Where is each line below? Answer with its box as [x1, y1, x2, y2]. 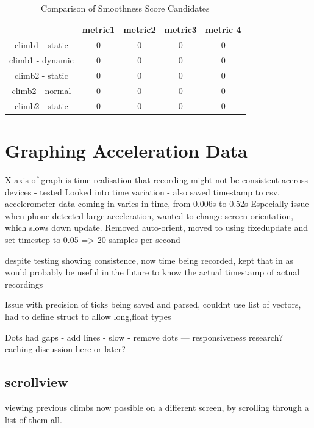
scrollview [5, 372, 68, 391]
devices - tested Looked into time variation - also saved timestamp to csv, [5, 185, 280, 198]
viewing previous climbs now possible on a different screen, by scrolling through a [5, 401, 309, 413]
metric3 [164, 23, 197, 35]
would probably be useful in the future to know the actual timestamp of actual [5, 266, 300, 278]
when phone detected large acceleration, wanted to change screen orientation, [5, 209, 294, 222]
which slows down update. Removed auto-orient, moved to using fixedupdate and [5, 221, 309, 234]
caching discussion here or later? [5, 343, 126, 355]
